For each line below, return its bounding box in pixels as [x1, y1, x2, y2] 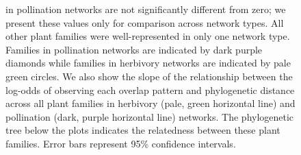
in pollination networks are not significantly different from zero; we [5, 2, 286, 16]
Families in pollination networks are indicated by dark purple [5, 42, 263, 56]
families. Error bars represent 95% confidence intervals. [5, 136, 236, 150]
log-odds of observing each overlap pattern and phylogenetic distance [5, 82, 295, 97]
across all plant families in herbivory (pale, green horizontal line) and [5, 96, 296, 110]
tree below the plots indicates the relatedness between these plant [5, 123, 280, 137]
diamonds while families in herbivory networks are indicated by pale [5, 56, 291, 70]
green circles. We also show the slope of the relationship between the [5, 69, 293, 83]
